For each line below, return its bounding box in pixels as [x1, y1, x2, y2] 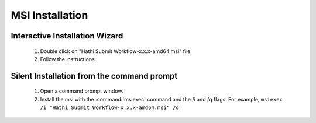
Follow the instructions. [40, 55, 97, 62]
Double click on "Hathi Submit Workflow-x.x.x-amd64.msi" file [40, 47, 191, 55]
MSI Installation [11, 9, 88, 22]
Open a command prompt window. [40, 87, 123, 94]
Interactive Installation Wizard [11, 31, 123, 41]
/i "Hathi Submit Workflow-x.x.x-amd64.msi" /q [40, 104, 180, 111]
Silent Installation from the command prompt [11, 71, 178, 81]
